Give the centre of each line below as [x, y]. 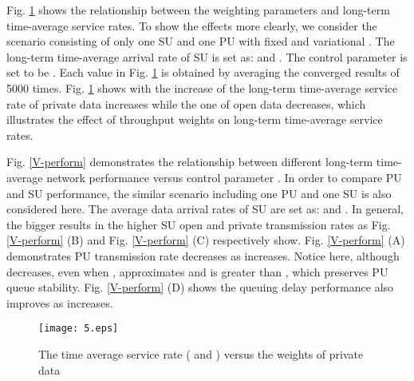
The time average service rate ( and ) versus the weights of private [201, 353]
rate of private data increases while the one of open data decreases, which [186, 103]
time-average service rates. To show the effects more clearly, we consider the [192, 25]
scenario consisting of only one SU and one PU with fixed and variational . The [201, 41]
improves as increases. [60, 302]
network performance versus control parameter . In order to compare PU [224, 177]
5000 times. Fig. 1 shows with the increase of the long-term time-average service [202, 87]
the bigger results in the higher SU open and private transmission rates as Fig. [199, 224]
